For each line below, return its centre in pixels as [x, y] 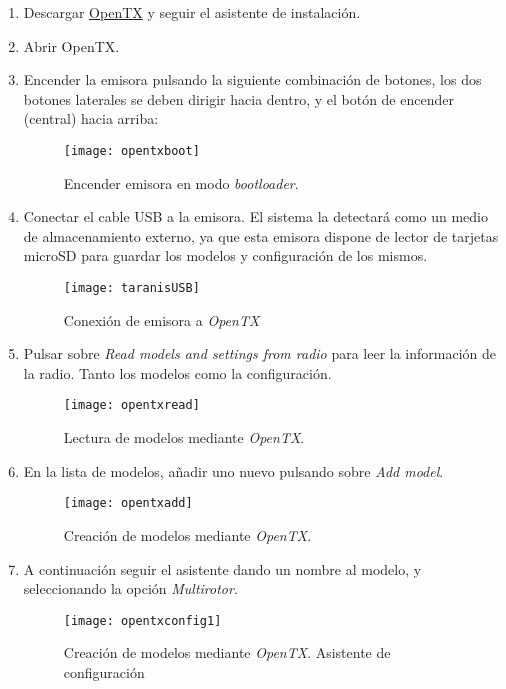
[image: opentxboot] [131, 150]
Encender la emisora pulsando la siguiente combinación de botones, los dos [252, 79]
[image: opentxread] [131, 405]
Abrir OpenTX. [71, 45]
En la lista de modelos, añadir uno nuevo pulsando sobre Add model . [233, 470]
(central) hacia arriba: [91, 118]
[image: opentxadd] [128, 503]
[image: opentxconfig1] [142, 620]
